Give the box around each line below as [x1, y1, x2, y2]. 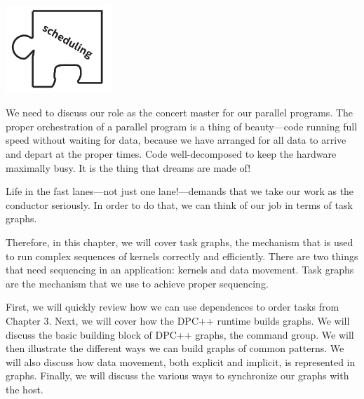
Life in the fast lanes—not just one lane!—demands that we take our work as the [6, 184, 354, 198]
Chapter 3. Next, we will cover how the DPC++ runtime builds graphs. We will [6, 313, 350, 327]
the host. [6, 381, 43, 396]
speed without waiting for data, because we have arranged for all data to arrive [6, 133, 346, 147]
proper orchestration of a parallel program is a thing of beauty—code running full [6, 119, 358, 133]
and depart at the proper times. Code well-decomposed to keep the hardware [6, 147, 337, 161]
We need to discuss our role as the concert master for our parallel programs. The [6, 105, 353, 120]
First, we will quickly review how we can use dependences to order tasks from [6, 299, 339, 314]
